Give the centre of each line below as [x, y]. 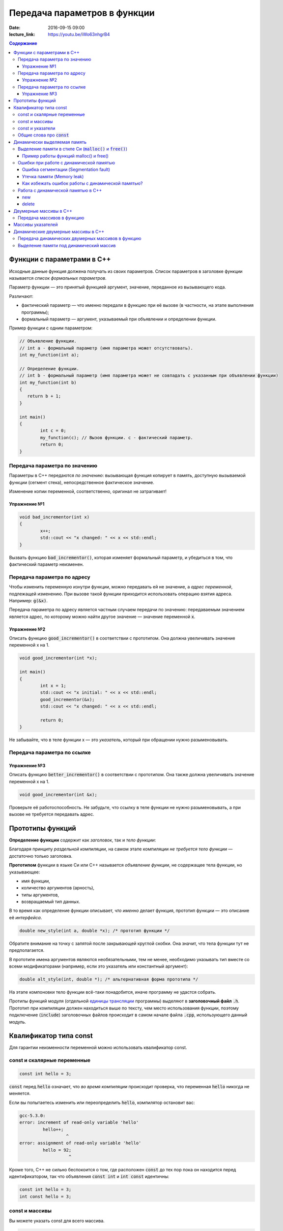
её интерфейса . [26, 917]
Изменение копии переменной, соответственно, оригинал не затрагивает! [88, 491]
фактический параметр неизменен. [46, 564]
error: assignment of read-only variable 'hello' [80, 1143]
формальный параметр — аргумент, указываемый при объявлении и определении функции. [119, 319]
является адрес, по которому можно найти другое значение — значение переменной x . [102, 616]
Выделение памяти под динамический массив [67, 245]
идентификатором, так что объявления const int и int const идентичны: [89, 1176]
